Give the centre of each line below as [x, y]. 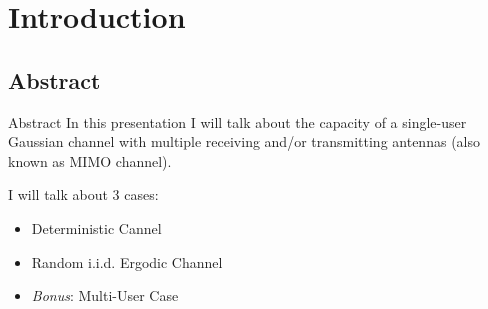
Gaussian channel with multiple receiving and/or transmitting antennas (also [244, 141]
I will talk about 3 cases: [83, 194]
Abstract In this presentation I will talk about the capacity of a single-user [237, 121]
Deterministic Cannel [96, 227]
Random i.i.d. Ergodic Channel [127, 261]
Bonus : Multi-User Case [105, 295]
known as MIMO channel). [90, 160]
